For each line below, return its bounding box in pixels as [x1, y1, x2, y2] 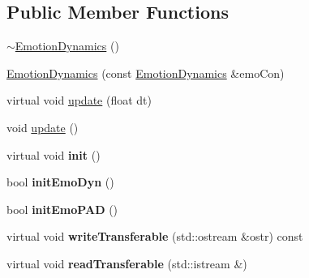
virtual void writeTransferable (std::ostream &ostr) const [6, 228, 303, 245]
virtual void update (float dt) [6, 92, 152, 109]
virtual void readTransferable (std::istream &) [6, 254, 247, 272]
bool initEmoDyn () [6, 173, 114, 190]
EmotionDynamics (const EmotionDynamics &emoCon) [6, 64, 285, 81]
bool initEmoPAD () [6, 200, 118, 217]
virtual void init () [6, 146, 101, 163]
